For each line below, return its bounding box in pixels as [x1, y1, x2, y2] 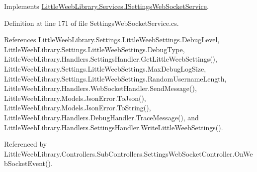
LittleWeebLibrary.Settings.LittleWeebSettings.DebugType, [4, 44, 185, 54]
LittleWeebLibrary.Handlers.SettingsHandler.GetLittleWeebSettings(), [4, 54, 217, 64]
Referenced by [4, 139, 47, 149]
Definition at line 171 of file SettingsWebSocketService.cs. [4, 17, 179, 28]
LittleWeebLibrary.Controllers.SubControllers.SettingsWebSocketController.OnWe [4, 148, 253, 159]
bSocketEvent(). [4, 158, 53, 169]
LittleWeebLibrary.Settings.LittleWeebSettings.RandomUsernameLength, [4, 73, 227, 84]
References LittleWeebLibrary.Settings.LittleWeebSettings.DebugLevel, [4, 34, 220, 45]
